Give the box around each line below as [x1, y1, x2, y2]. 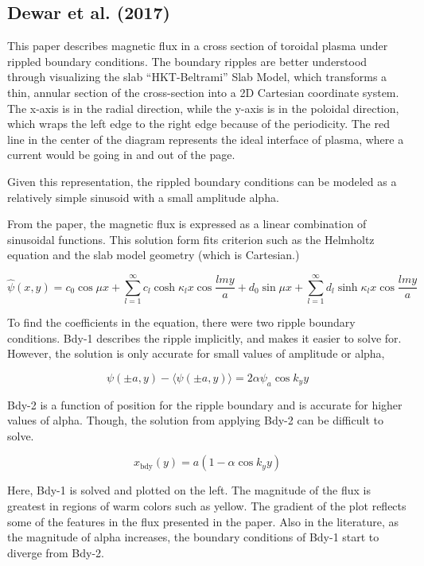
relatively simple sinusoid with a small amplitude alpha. [7, 188, 279, 205]
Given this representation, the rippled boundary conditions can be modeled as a [7, 173, 397, 189]
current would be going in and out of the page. [7, 146, 235, 163]
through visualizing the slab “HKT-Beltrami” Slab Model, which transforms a [7, 68, 387, 85]
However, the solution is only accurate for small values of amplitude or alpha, [7, 345, 385, 362]
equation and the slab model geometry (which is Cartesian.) [7, 246, 300, 263]
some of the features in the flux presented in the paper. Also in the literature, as [7, 513, 399, 529]
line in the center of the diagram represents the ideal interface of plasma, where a [7, 130, 404, 147]
